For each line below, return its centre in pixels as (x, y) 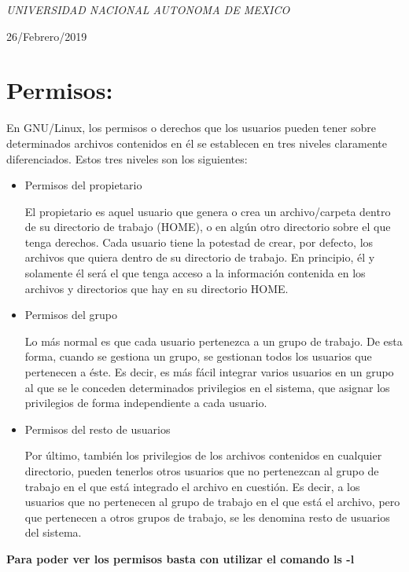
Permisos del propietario (83, 185)
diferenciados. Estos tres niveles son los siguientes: (127, 158)
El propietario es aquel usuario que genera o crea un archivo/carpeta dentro (208, 211)
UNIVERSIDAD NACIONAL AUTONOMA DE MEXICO (148, 9)
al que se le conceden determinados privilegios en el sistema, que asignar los (207, 387)
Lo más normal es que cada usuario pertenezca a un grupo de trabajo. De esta (214, 341)
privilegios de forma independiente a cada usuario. (146, 403)
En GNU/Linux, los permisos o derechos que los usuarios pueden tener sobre (191, 128)
